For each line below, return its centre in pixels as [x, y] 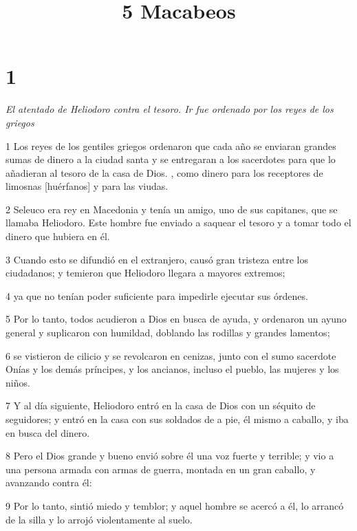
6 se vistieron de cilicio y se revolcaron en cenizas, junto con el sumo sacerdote [171, 355]
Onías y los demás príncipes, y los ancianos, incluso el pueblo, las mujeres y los [172, 369]
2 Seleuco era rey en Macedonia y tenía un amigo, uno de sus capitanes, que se [172, 209]
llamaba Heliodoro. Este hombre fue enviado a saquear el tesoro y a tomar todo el [178, 223]
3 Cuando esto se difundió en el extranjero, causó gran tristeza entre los [157, 259]
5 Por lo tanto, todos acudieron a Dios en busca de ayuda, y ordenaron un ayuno [176, 319]
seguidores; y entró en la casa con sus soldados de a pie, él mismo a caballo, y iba [177, 419]
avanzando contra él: [49, 483]
